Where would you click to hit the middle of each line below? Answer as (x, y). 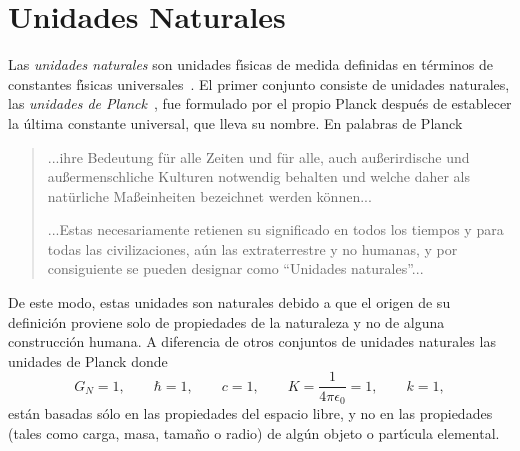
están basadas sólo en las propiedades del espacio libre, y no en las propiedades (250, 412)
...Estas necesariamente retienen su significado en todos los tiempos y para (275, 229)
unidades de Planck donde (88, 360)
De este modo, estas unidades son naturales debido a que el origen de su (229, 302)
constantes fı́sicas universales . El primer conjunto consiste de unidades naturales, (259, 83)
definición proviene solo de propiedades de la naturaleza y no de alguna (226, 321)
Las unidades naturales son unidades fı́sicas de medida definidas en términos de (250, 64)
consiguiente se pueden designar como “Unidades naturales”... (235, 268)
